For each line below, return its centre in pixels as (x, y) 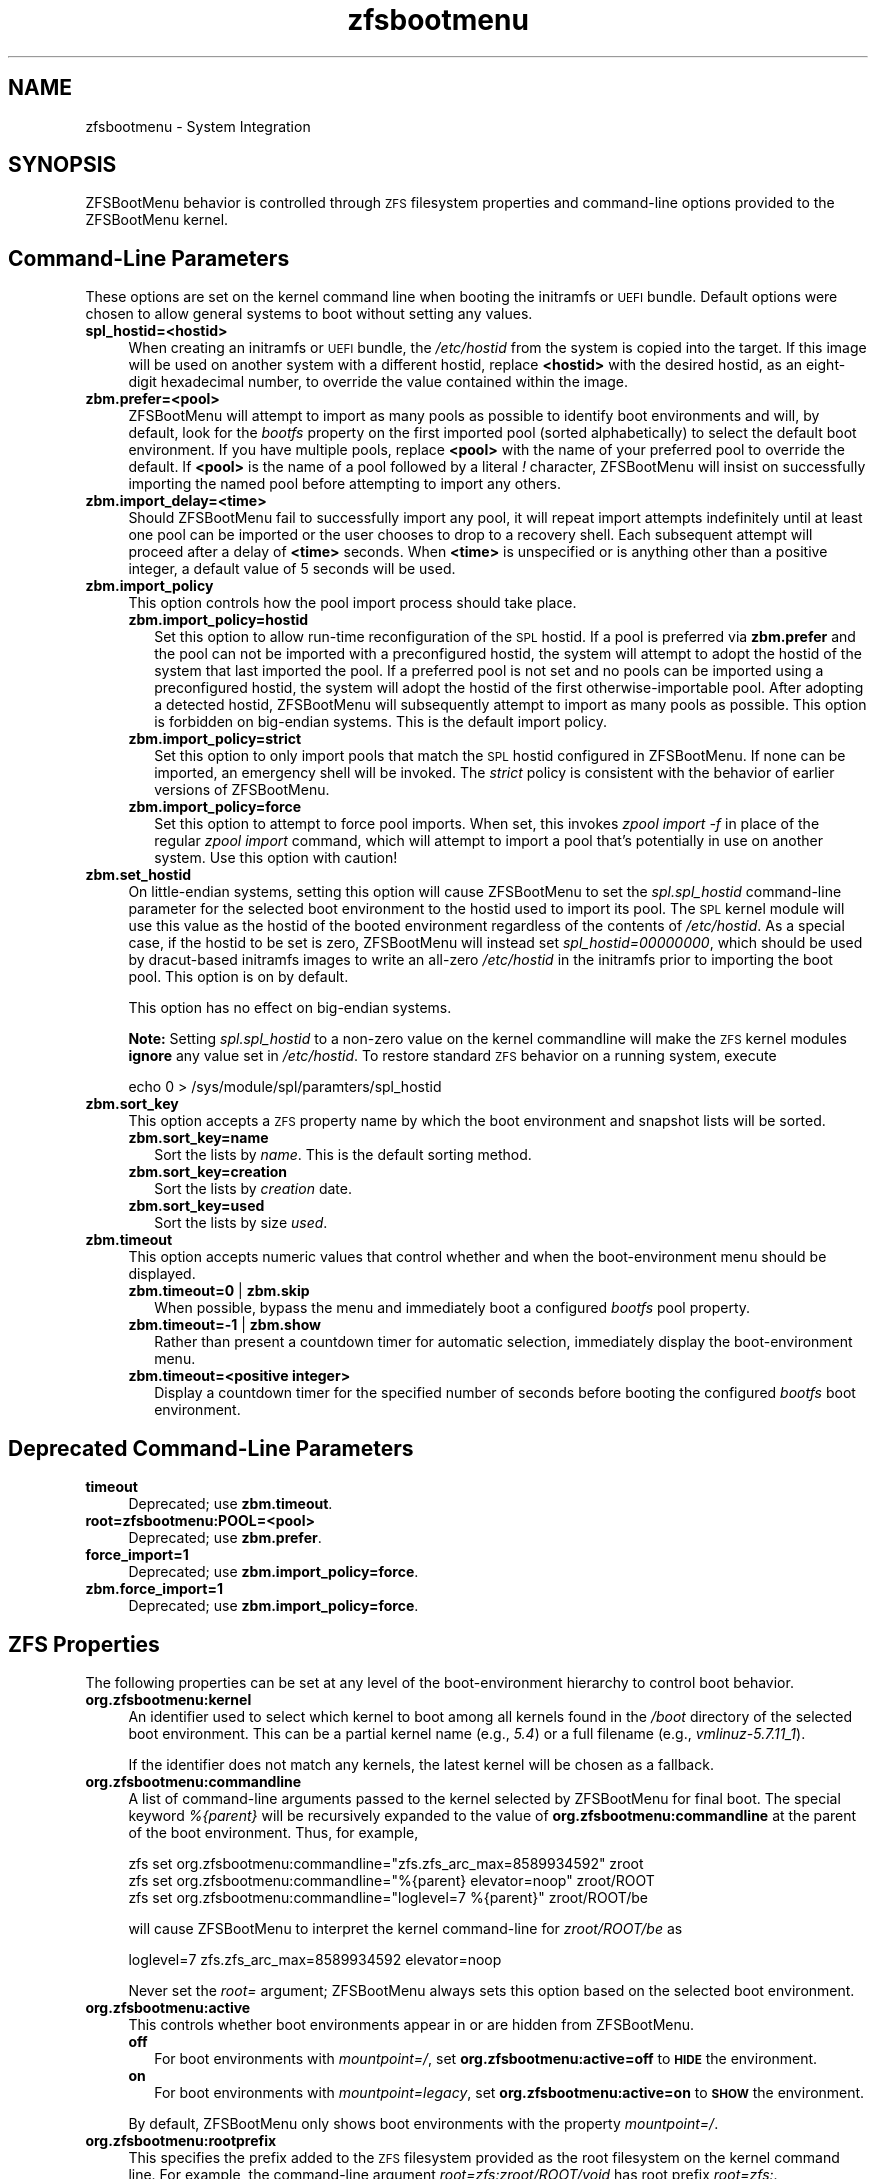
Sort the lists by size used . (241, 1223)
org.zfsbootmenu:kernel (168, 1699)
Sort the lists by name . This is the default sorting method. (343, 1155)
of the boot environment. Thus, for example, (273, 1832)
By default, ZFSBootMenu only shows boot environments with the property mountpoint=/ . (423, 2123)
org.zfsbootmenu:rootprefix (181, 2140)
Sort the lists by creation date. (253, 1189)
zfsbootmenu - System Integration (198, 126)
